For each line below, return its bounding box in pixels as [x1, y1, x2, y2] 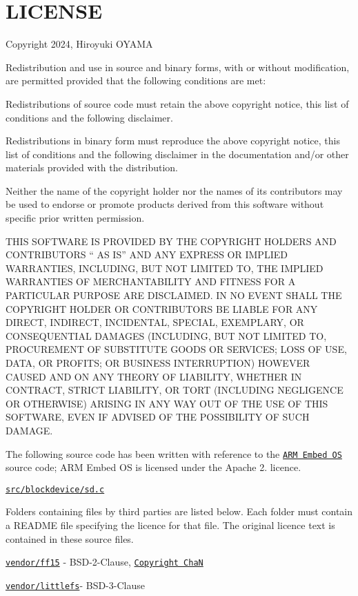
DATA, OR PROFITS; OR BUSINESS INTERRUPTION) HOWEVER [6, 356, 310, 369]
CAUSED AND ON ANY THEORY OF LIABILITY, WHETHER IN [6, 369, 302, 383]
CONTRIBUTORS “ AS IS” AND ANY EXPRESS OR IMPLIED [6, 247, 288, 262]
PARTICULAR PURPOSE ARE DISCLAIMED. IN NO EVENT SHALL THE [6, 288, 342, 302]
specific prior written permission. [6, 211, 145, 225]
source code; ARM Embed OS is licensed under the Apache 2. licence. [6, 460, 301, 474]
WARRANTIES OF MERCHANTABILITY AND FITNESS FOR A [6, 274, 296, 289]
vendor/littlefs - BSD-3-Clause [6, 577, 145, 592]
